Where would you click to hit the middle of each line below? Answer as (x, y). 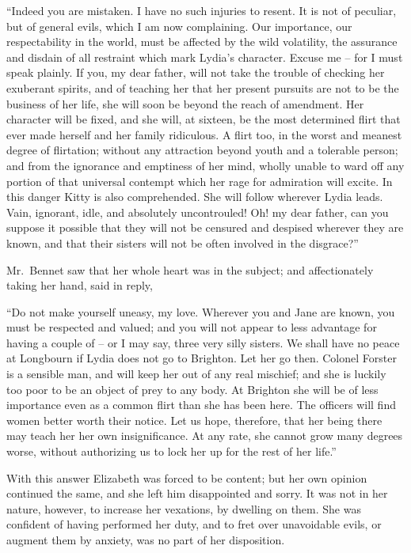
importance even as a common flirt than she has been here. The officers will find (201, 405)
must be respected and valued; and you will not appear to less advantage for (192, 327)
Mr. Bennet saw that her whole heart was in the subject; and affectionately (190, 269)
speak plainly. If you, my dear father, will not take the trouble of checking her (196, 72)
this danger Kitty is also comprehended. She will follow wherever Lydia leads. (195, 197)
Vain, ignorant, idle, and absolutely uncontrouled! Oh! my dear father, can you (198, 212)
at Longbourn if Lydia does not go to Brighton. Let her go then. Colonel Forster (202, 358)
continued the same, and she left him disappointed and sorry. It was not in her (197, 493)
